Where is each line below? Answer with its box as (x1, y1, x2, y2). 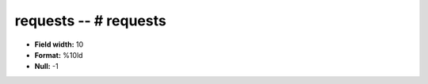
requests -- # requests (14, 12, 166, 29)
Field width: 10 (34, 40, 84, 49)
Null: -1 (34, 62, 59, 71)
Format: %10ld (34, 50, 83, 59)
